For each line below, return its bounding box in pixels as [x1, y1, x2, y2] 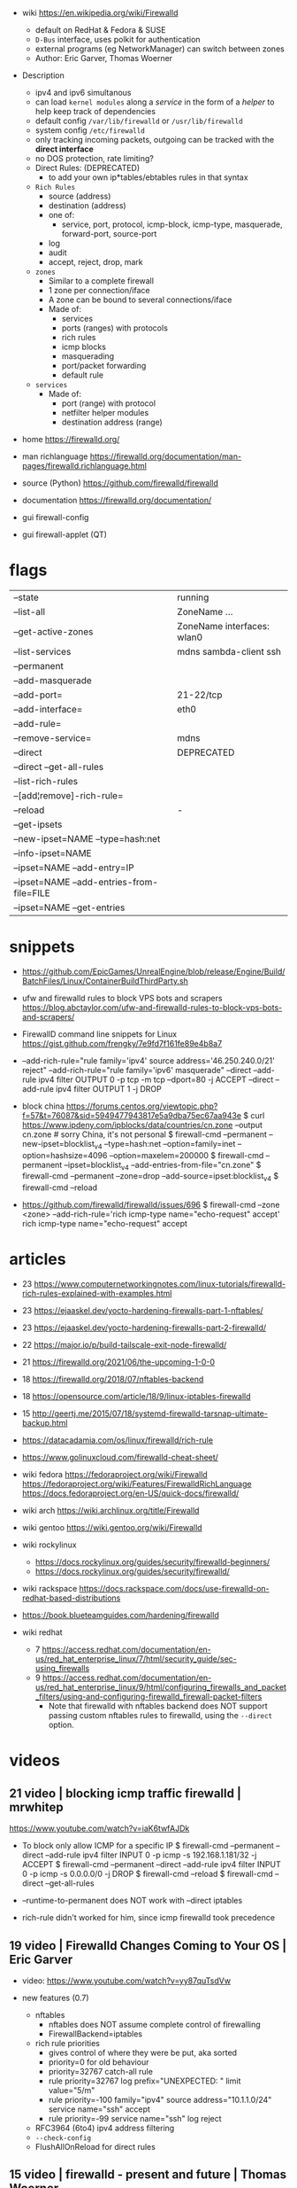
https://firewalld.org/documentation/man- [89, 451, 241, 462]
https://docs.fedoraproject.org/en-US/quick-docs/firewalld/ [21, 1488, 240, 1499]
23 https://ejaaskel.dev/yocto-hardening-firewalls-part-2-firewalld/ [21, 1322, 267, 1333]
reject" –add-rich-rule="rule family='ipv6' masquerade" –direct [21, 1064, 252, 1075]
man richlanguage [21, 451, 88, 462]
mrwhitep [9, 1799, 64, 1815]
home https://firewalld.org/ [21, 434, 120, 444]
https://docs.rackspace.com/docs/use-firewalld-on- [79, 1584, 270, 1594]
